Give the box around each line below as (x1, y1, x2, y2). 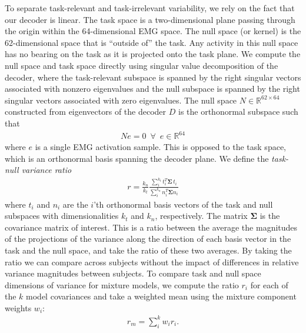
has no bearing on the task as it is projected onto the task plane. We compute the (5, 48, 301, 60)
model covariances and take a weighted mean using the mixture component (26, 290, 297, 302)
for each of (250, 278, 288, 291)
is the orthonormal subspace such (178, 105, 298, 118)
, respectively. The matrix (155, 209, 248, 222)
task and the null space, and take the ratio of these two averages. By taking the (5, 244, 292, 256)
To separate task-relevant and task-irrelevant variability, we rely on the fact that (5, 2, 295, 14)
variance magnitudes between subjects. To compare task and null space (5, 267, 261, 279)
